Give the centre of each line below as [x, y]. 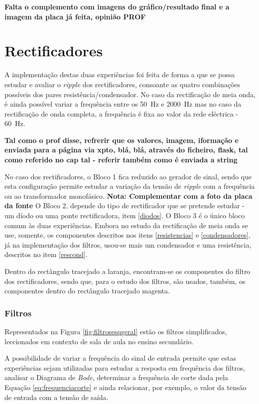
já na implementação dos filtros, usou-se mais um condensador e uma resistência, [128, 244]
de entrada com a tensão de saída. [57, 397]
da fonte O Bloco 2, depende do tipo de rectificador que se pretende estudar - [125, 205]
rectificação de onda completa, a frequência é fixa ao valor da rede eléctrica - [122, 113]
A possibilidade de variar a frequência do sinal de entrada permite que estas [120, 358]
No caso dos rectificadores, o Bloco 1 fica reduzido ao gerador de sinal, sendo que [128, 176]
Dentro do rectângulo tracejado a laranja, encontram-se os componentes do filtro [128, 271]
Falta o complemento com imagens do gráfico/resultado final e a [117, 6]
